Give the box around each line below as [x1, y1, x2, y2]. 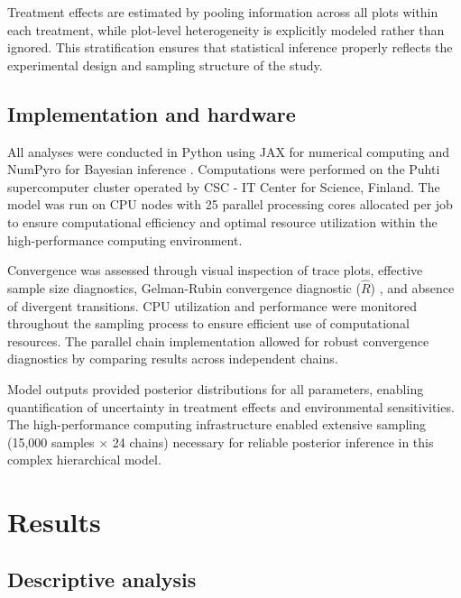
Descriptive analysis [7, 565, 197, 593]
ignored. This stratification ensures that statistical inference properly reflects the [7, 38, 453, 57]
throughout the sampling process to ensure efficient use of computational [7, 314, 410, 333]
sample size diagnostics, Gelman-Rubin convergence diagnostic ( [7, 278, 361, 297]
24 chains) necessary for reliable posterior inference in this [112, 432, 434, 451]
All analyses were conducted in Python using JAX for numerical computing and [7, 142, 449, 161]
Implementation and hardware [7, 99, 296, 127]
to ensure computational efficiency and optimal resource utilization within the [7, 212, 438, 231]
